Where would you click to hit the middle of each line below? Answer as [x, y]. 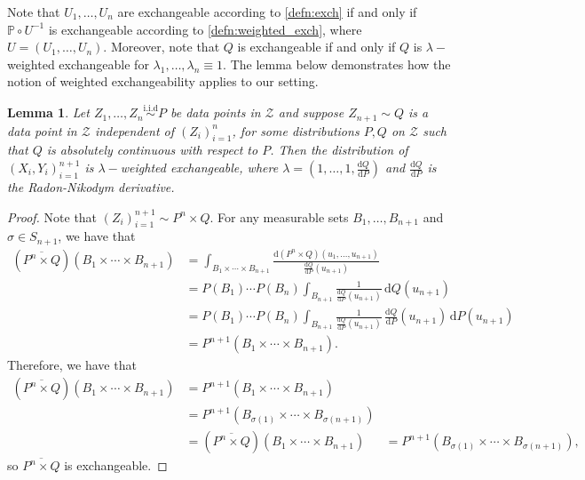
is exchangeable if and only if [316, 47]
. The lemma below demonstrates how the [337, 64]
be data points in [215, 112]
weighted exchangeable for [78, 64]
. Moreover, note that [162, 47]
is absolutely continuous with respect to [152, 150]
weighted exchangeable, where [199, 168]
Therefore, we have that [72, 365]
